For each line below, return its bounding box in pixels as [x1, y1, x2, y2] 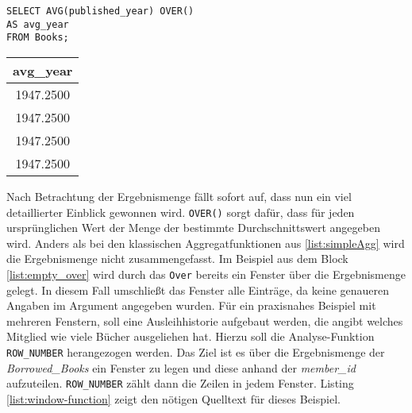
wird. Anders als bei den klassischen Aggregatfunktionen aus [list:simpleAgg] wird [6, 234, 405, 251]
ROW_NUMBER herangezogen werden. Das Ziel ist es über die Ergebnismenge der [6, 344, 385, 361]
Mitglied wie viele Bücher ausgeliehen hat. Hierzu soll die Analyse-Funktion [6, 328, 375, 345]
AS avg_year [6, 18, 69, 30]
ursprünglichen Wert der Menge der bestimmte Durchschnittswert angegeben [6, 219, 380, 236]
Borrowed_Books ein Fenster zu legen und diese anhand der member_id [6, 359, 356, 376]
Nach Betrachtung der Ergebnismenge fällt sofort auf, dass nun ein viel [6, 187, 352, 204]
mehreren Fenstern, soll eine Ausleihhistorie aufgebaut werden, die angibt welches [6, 312, 403, 329]
